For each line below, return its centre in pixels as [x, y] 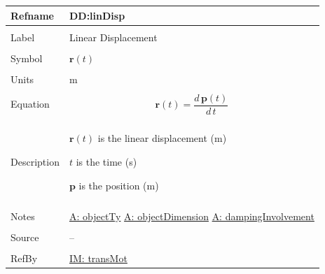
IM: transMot [98, 258]
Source [25, 237]
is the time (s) [106, 162]
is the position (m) [119, 185]
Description [35, 162]
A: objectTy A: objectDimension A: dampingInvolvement [192, 216]
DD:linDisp [97, 15]
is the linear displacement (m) [162, 138]
